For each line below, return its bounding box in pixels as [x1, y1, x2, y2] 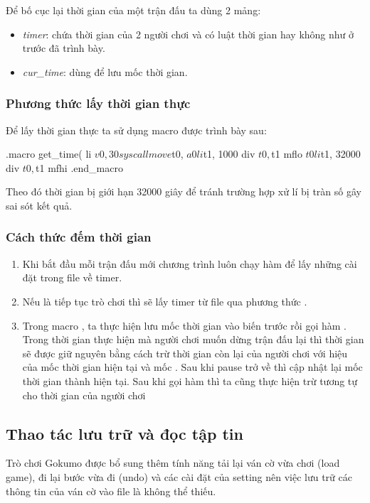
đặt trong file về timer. [22, 270, 122, 285]
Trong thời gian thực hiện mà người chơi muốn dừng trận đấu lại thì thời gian [22, 332, 364, 347]
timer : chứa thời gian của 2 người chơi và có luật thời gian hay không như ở [22, 26, 354, 41]
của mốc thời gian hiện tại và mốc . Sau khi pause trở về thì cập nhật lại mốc [22, 359, 363, 374]
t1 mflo [271, 146, 302, 161]
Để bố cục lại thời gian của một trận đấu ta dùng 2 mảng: [6, 3, 261, 17]
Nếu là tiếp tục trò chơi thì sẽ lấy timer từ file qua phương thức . [22, 293, 307, 308]
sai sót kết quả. [6, 198, 73, 212]
